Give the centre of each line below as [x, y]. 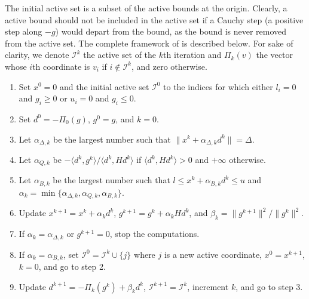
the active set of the [120, 55]
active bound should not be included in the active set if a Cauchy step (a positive [154, 19]
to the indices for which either [218, 86]
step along [24, 31]
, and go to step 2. [72, 266]
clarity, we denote [37, 55]
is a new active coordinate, [213, 254]
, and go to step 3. [269, 286]
